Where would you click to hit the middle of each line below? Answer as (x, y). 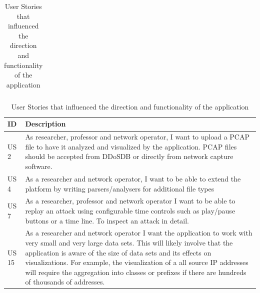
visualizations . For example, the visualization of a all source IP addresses (137, 262)
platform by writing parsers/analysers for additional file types (120, 188)
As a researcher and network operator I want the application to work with (139, 233)
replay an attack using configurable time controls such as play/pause (130, 210)
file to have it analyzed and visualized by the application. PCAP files (131, 146)
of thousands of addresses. (65, 282)
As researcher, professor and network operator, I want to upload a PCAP (137, 137)
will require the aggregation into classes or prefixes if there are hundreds (136, 272)
